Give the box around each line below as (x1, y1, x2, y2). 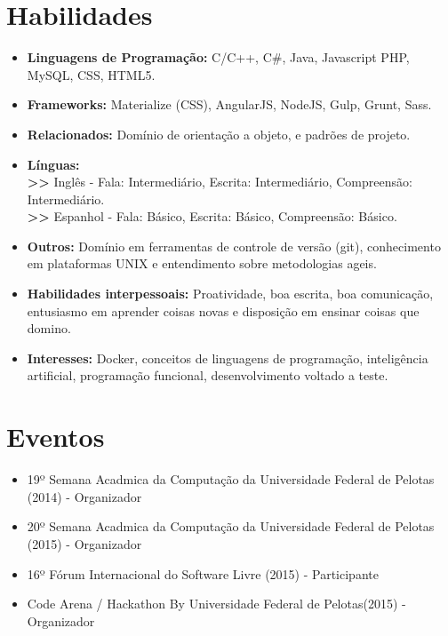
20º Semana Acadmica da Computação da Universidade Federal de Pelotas (27, 517, 435, 536)
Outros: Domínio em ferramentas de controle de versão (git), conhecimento (27, 236, 441, 255)
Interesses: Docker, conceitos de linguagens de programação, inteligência (27, 348, 428, 367)
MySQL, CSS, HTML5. (27, 65, 156, 83)
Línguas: (27, 155, 80, 173)
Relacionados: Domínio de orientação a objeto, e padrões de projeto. (27, 124, 411, 143)
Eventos (6, 418, 105, 455)
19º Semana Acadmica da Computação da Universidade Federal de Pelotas (27, 470, 435, 489)
